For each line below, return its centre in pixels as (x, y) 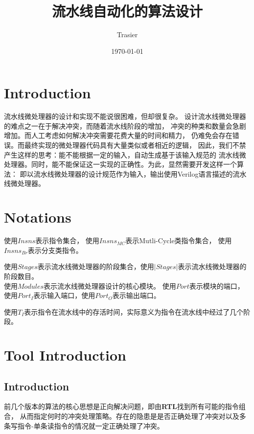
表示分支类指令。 (55, 250)
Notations (38, 217)
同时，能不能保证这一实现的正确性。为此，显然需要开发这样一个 (134, 164)
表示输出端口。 (136, 295)
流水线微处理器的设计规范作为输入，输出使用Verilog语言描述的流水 (140, 173)
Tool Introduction (65, 355)
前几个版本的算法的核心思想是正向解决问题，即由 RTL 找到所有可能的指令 (121, 406)
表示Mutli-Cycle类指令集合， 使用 (179, 240)
